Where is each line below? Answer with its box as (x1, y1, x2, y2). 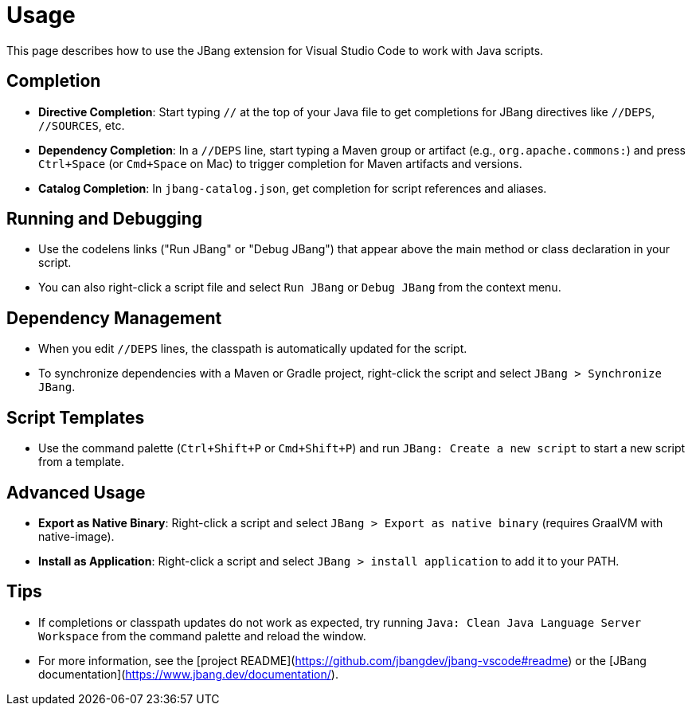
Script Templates (6, 407, 145, 428)
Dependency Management (6, 307, 222, 328)
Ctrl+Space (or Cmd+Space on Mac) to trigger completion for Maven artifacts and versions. (38, 156, 522, 170)
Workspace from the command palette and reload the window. (38, 628, 366, 643)
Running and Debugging (6, 209, 203, 229)
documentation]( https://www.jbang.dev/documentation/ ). (38, 667, 338, 681)
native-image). (38, 529, 115, 543)
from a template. (38, 455, 124, 469)
